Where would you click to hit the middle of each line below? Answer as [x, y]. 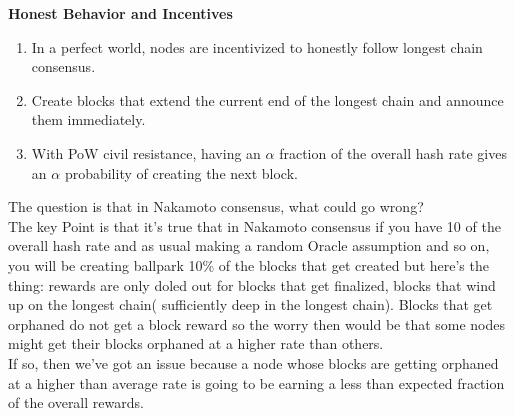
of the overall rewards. [76, 402]
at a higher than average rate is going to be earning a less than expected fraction [256, 382]
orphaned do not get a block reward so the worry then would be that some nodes [257, 323]
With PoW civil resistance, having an [146, 152]
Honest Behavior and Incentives [120, 13]
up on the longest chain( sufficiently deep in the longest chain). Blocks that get [250, 304]
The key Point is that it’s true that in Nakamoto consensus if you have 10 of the [254, 225]
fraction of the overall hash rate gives [393, 152]
